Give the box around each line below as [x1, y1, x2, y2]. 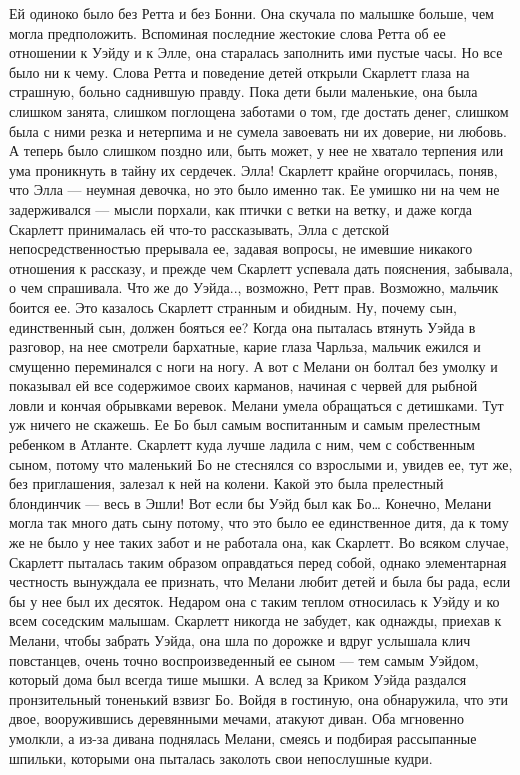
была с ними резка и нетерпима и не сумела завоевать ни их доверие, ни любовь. [9, 120, 507, 141]
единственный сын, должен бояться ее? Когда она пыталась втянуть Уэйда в [9, 316, 476, 337]
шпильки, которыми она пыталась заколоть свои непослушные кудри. [9, 747, 433, 768]
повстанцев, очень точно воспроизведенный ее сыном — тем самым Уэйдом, [9, 649, 479, 670]
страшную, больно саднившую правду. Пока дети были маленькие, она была [9, 81, 478, 102]
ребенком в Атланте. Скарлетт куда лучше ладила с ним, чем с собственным [9, 434, 475, 455]
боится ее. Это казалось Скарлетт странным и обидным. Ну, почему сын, [9, 296, 457, 317]
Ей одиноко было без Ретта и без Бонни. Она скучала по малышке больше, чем [9, 3, 494, 23]
